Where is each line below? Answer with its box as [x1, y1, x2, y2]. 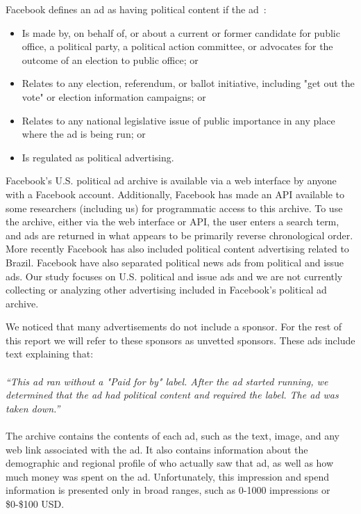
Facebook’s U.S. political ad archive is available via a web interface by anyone [6, 173, 337, 188]
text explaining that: [6, 346, 94, 361]
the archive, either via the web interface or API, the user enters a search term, [6, 214, 339, 229]
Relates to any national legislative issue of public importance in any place [22, 113, 335, 127]
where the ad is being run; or [22, 127, 146, 141]
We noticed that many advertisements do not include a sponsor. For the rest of [6, 319, 342, 334]
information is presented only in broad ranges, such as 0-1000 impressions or [6, 483, 330, 497]
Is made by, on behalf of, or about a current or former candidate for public [22, 25, 340, 40]
